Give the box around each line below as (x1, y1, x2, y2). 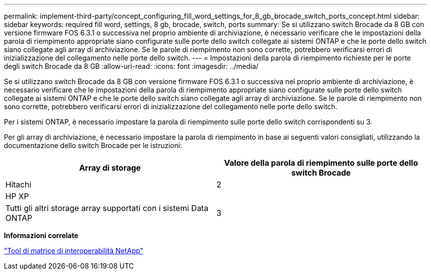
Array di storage (79, 163, 141, 173)
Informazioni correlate (4, 231, 79, 240)
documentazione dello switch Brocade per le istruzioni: (4, 141, 182, 150)
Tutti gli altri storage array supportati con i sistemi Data (5, 203, 209, 213)
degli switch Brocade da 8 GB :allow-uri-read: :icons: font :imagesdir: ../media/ (4, 62, 259, 70)
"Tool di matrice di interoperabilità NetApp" (4, 246, 144, 255)
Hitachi (5, 180, 31, 189)
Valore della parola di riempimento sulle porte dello (224, 158, 418, 168)
